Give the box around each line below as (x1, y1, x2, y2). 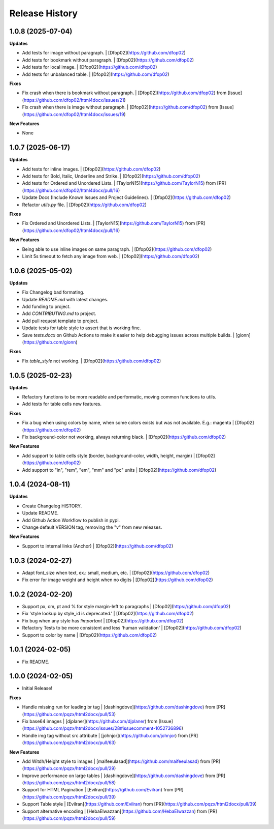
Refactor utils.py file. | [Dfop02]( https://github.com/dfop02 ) (22, 202, 147, 208)
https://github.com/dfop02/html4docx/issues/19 (23, 111, 124, 117)
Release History (9, 8, 78, 19)
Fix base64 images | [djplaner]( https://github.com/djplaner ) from (22, 718, 158, 724)
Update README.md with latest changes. (22, 296, 109, 302)
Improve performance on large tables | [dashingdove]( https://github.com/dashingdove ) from (22, 773, 216, 779)
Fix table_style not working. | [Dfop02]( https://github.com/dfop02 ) (22, 358, 161, 364)
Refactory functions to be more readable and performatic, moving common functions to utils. (22, 394, 217, 400)
